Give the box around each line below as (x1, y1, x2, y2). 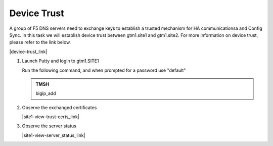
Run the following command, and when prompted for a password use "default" (22, 67, 186, 73)
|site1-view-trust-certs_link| (22, 114, 79, 120)
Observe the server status (22, 123, 77, 129)
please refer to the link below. (9, 39, 71, 45)
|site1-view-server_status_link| (22, 132, 85, 138)
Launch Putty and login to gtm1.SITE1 (22, 58, 99, 64)
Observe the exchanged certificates (22, 104, 97, 111)
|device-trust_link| (9, 48, 48, 55)
